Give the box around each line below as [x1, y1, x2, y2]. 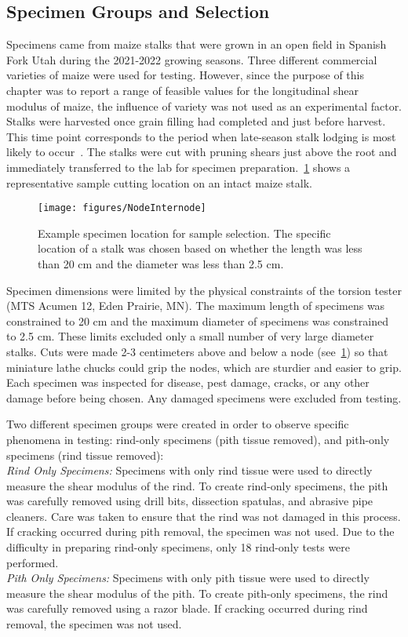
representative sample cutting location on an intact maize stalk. [6, 174, 312, 191]
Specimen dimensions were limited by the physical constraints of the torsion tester [6, 282, 402, 298]
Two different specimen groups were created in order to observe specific [6, 416, 349, 432]
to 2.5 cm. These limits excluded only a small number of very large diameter [6, 328, 374, 344]
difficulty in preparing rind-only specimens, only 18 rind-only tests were [6, 539, 351, 555]
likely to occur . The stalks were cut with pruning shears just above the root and [6, 144, 397, 160]
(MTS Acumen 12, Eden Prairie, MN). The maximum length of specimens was [6, 297, 385, 314]
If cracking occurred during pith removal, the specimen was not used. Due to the [6, 523, 395, 540]
